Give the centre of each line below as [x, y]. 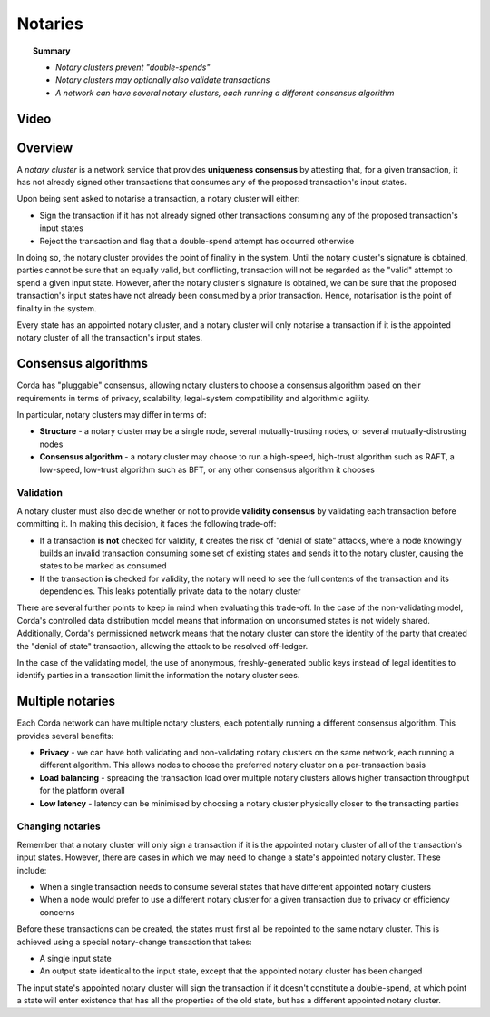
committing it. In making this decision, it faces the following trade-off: [147, 524]
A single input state [76, 958]
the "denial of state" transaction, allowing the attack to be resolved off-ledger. [162, 646]
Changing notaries [59, 826]
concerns [57, 912]
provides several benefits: [65, 736]
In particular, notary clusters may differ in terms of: [112, 415]
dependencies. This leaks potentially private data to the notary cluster [170, 591]
